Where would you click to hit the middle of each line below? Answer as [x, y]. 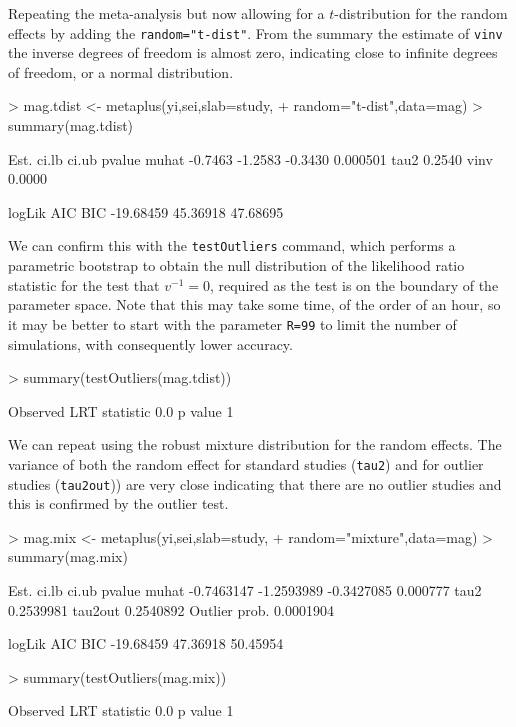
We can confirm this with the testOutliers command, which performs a [232, 245]
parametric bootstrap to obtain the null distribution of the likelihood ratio [236, 265]
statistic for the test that [84, 284]
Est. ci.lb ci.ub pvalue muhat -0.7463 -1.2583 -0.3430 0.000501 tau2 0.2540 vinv [250, 158]
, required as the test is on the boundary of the [354, 284]
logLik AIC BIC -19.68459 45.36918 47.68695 [146, 211]
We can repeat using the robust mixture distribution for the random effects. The [255, 444]
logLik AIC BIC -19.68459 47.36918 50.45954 [146, 643]
